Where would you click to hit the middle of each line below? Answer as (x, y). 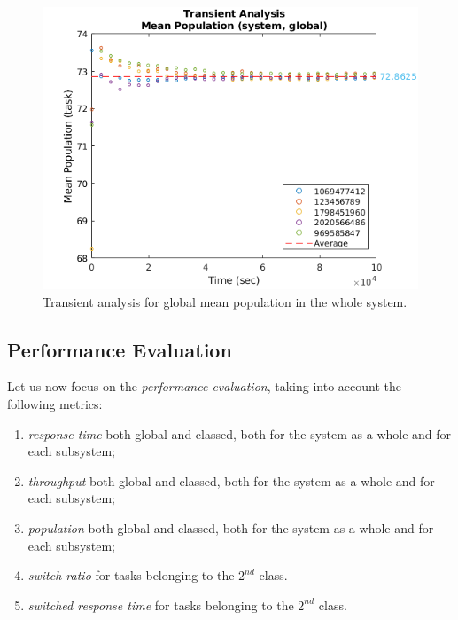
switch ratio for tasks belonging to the (131, 575)
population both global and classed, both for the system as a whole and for (231, 527)
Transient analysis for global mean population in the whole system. (225, 301)
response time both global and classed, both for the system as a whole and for (240, 433)
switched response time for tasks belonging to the (161, 604)
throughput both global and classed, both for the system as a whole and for (231, 480)
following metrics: (55, 403)
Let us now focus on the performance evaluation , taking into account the (204, 386)
